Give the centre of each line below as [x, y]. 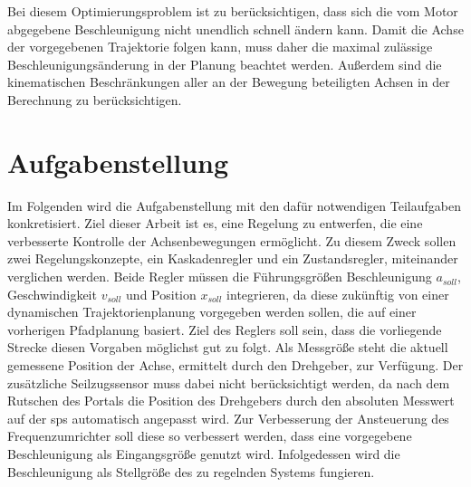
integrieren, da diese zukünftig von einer [338, 294]
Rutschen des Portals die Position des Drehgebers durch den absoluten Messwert [231, 401]
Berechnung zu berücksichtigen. [95, 99]
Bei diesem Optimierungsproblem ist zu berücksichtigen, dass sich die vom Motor [233, 11]
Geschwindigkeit [52, 294]
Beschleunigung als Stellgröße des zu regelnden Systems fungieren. [191, 471]
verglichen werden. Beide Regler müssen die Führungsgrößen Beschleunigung [220, 277]
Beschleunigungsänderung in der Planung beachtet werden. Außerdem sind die [225, 64]
